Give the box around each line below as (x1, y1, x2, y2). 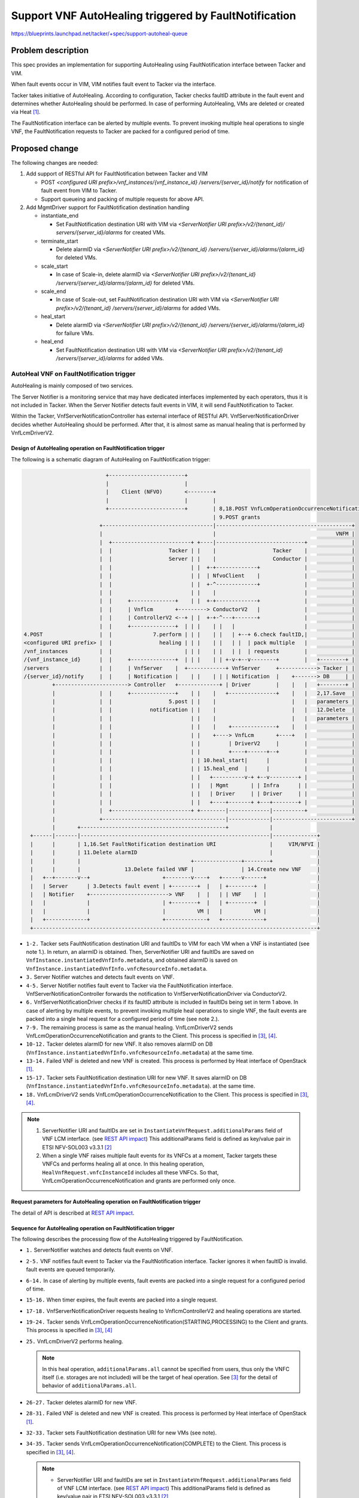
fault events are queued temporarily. (26, 1266, 116, 1273)
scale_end (41, 288, 66, 295)
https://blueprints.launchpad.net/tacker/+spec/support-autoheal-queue (11, 30, 188, 37)
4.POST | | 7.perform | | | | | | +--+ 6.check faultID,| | (23, 631, 355, 638)
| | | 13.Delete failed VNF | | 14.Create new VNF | (30, 866, 320, 872)
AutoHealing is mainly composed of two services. (11, 382, 134, 389)
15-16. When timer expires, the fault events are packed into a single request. (26, 1296, 218, 1303)
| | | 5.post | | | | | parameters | (51, 698, 355, 705)
